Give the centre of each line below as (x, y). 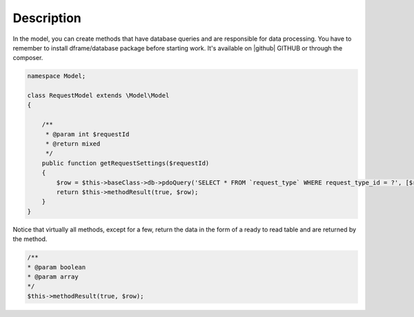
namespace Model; (57, 76)
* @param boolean (57, 267)
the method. (30, 239)
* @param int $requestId (87, 134)
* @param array (53, 277)
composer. (28, 58)
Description (47, 18)
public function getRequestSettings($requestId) (126, 163)
